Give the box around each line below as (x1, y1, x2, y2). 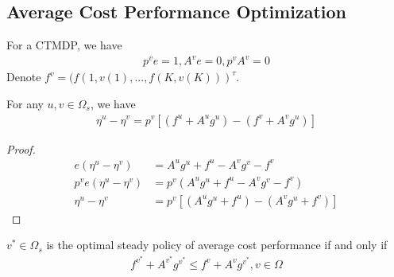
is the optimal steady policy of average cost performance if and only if (46, 236, 388, 253)
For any (6, 95, 44, 111)
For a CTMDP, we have (6, 37, 122, 53)
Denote (6, 68, 41, 85)
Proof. (6, 140, 36, 157)
